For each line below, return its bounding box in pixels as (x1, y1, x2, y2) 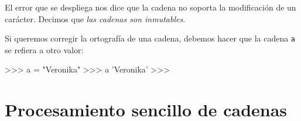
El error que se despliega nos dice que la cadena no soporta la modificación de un (5, 1, 296, 13)
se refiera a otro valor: (5, 43, 84, 56)
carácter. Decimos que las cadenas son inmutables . (5, 12, 186, 25)
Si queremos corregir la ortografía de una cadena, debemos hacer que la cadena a (5, 32, 296, 44)
